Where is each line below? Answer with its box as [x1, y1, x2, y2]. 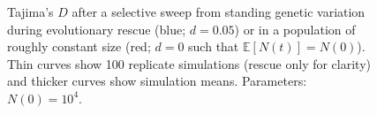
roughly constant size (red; [7, 37, 151, 56]
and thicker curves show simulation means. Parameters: [7, 72, 307, 90]
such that [188, 37, 239, 56]
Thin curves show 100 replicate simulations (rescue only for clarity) [7, 54, 372, 72]
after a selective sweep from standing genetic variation [72, 3, 366, 20]
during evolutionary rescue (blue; [7, 19, 186, 38]
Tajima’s [7, 3, 54, 20]
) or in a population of [234, 19, 356, 38]
